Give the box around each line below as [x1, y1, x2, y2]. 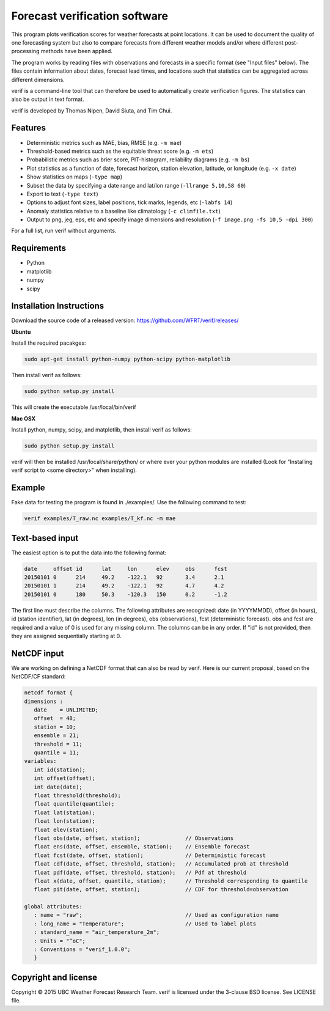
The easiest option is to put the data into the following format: [11, 549, 167, 556]
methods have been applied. [40, 48, 112, 55]
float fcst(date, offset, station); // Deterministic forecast [34, 851, 266, 859]
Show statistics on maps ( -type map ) [26, 173, 123, 180]
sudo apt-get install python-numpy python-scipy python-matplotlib [24, 356, 231, 363]
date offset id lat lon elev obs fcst [24, 565, 227, 572]
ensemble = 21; [34, 732, 79, 739]
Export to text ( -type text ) [26, 190, 99, 197]
